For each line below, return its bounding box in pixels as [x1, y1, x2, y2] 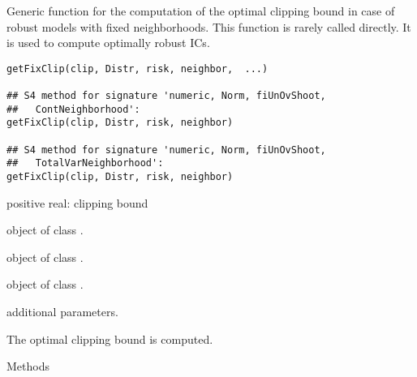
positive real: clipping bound [6, 194, 148, 211]
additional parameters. [6, 303, 118, 320]
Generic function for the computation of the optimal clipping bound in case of [6, 2, 395, 19]
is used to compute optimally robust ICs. [6, 34, 210, 51]
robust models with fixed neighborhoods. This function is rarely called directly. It [6, 18, 411, 35]
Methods [6, 358, 49, 375]
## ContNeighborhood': [6, 103, 140, 115]
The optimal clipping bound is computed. [6, 330, 213, 347]
